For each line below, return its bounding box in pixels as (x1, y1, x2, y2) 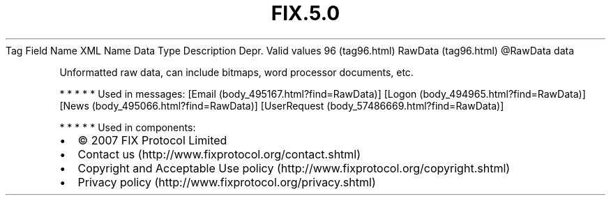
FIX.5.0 (271, 1, 340, 25)
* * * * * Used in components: (59, 121, 196, 133)
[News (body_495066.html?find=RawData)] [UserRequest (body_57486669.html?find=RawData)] (59, 99, 504, 112)
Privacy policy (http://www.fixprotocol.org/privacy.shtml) (77, 174, 376, 189)
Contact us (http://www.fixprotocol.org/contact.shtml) (77, 147, 361, 161)
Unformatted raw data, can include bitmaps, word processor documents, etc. (59, 66, 414, 78)
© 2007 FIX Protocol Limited (77, 133, 227, 147)
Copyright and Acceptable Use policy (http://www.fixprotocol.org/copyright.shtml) (77, 161, 511, 175)
